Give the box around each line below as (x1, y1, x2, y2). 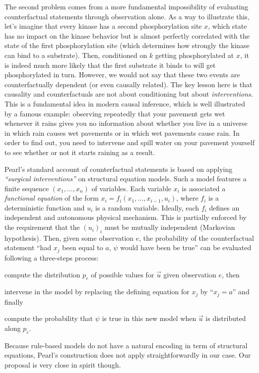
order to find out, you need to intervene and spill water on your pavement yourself (4, 137, 255, 148)
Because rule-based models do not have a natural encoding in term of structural (4, 340, 248, 350)
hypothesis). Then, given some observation (4, 232, 134, 243)
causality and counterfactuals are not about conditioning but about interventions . (4, 89, 253, 99)
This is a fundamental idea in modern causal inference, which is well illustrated (4, 98, 246, 108)
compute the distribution (4, 269, 80, 279)
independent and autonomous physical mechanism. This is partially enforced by (4, 212, 247, 222)
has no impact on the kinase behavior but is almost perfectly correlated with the (4, 30, 250, 41)
